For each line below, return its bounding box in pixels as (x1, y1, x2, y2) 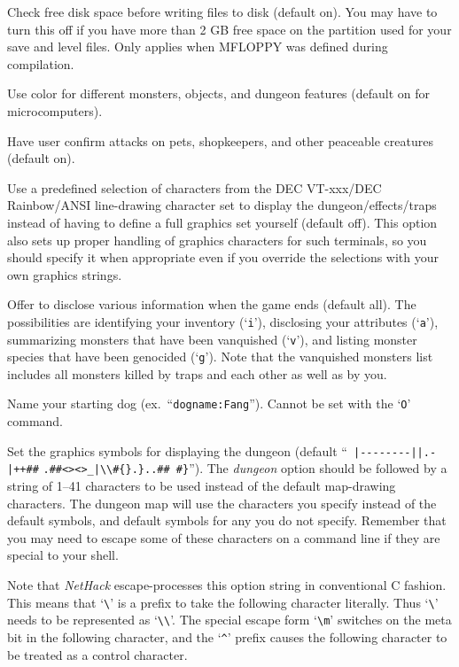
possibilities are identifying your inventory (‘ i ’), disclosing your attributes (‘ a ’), (7, 312, 439, 330)
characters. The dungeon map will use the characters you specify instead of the (7, 493, 437, 512)
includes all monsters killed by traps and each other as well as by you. (7, 364, 387, 383)
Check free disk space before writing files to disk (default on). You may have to (7, 3, 438, 20)
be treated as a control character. (7, 645, 188, 663)
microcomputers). (7, 101, 103, 120)
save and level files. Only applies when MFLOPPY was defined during (7, 37, 388, 56)
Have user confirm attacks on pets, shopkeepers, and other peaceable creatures (7, 131, 433, 150)
